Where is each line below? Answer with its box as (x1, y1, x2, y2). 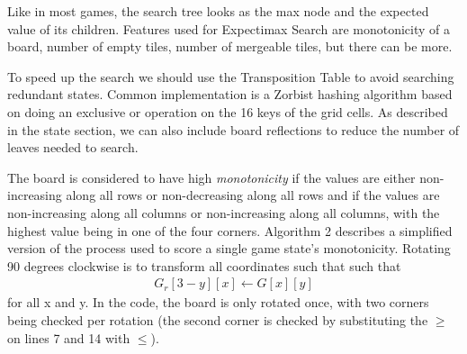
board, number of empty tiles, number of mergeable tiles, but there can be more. (7, 37, 453, 56)
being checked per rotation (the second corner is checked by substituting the (7, 310, 428, 329)
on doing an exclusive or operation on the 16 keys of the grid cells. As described (7, 102, 448, 121)
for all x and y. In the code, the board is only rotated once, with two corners (7, 293, 429, 312)
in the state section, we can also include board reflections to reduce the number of (7, 120, 460, 139)
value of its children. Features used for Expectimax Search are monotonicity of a (7, 19, 450, 38)
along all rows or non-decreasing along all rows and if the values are (66, 186, 440, 204)
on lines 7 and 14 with (7, 328, 130, 347)
